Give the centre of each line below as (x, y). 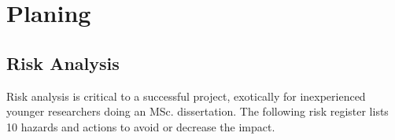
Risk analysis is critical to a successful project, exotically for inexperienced (186, 96)
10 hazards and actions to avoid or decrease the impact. (141, 126)
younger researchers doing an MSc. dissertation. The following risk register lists (197, 111)
